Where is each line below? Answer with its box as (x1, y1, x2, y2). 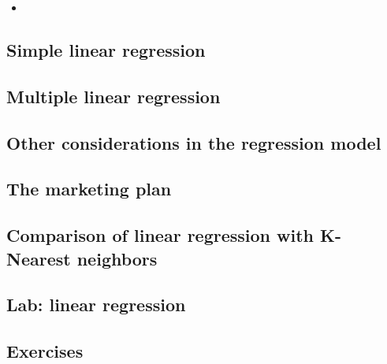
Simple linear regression (6, 37, 206, 61)
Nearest (6, 246, 71, 270)
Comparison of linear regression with (6, 223, 314, 247)
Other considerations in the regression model (6, 130, 381, 154)
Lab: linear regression (6, 292, 186, 317)
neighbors (76, 246, 158, 270)
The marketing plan (6, 176, 172, 201)
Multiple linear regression (6, 84, 221, 108)
